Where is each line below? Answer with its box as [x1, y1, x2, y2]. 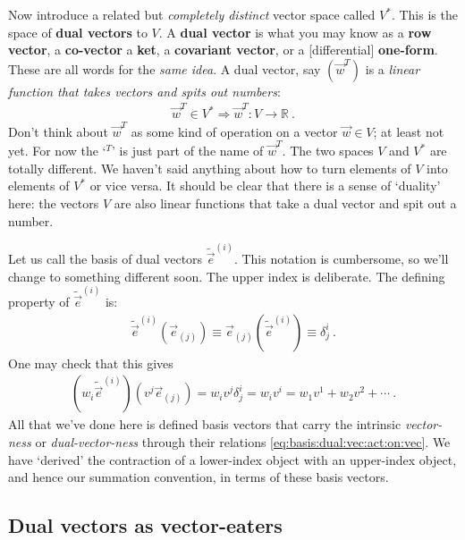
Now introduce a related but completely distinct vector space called [8, 5, 376, 23]
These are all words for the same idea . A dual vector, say [8, 59, 321, 78]
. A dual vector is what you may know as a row [158, 22, 432, 41]
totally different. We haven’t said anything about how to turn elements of [8, 158, 411, 177]
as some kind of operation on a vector [131, 122, 338, 140]
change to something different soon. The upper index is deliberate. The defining [8, 266, 445, 285]
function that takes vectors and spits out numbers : [8, 81, 281, 100]
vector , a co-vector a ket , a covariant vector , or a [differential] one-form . [8, 40, 438, 59]
